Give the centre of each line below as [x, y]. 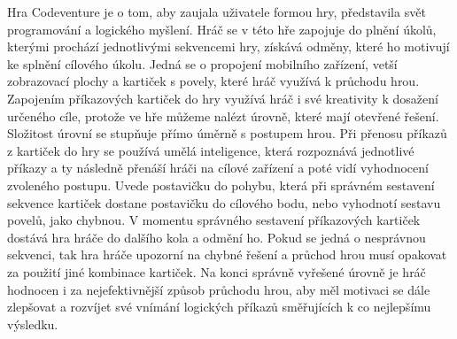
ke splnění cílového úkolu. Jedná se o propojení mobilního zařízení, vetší [202, 63]
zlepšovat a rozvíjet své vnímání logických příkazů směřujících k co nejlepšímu [219, 307]
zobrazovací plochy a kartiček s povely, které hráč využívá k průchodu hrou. [213, 81]
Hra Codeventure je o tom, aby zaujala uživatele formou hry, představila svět [217, 12]
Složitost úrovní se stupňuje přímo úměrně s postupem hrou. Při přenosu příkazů [227, 133]
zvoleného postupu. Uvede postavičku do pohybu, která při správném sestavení [221, 185]
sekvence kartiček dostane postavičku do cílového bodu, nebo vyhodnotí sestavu [224, 202]
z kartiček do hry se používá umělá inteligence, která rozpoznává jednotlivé [211, 150]
